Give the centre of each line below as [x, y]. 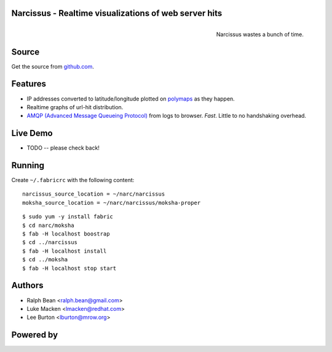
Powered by [35, 335]
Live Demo [32, 133]
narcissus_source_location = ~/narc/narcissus [94, 194]
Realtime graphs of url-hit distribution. [75, 107]
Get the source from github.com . [53, 66]
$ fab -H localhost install [65, 251]
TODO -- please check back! [63, 148]
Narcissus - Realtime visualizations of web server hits [117, 13]
